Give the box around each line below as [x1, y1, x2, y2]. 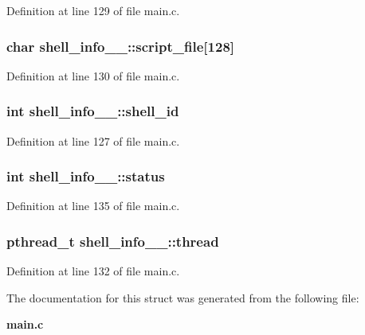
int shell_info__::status [6, 166, 165, 186]
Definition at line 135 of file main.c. [6, 197, 180, 214]
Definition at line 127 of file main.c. [6, 132, 180, 149]
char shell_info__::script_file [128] [6, 36, 235, 56]
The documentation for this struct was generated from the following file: [6, 289, 359, 306]
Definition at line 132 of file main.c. [6, 263, 180, 279]
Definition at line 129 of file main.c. [6, 2, 180, 18]
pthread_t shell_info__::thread [6, 231, 219, 251]
